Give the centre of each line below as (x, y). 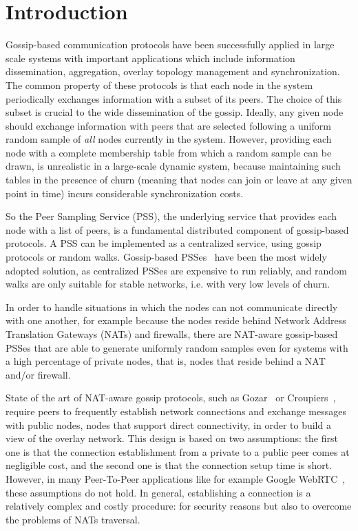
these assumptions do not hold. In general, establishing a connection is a (158, 492)
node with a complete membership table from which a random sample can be (169, 152)
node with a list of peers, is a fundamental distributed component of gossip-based (177, 229)
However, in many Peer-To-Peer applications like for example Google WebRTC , (176, 478)
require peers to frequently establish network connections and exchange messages (176, 411)
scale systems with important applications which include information (150, 58)
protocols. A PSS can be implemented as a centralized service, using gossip (164, 243)
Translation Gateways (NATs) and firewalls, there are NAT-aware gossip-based (172, 334)
